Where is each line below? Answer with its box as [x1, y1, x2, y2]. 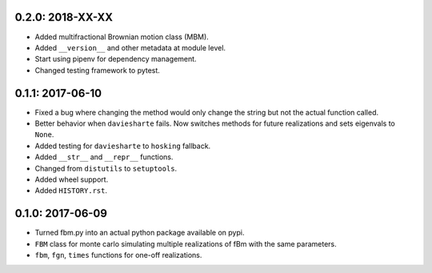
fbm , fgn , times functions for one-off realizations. [34, 251, 202, 260]
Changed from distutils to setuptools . [34, 163, 178, 173]
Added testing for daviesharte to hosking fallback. [34, 141, 211, 151]
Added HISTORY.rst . [34, 186, 108, 195]
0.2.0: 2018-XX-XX [14, 10, 114, 24]
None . [34, 130, 54, 139]
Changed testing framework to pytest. [34, 65, 160, 75]
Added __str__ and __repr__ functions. [34, 152, 174, 162]
